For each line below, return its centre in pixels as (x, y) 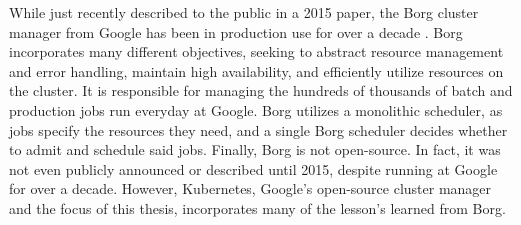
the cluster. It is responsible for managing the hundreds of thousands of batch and (261, 90)
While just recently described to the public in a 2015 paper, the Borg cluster (244, 12)
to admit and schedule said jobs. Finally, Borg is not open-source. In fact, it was (255, 149)
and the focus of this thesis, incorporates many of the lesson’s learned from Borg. (257, 207)
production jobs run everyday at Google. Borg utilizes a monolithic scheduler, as (256, 109)
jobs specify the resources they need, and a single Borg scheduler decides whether (258, 129)
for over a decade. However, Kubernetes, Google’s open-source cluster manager (250, 188)
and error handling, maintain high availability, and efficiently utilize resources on (256, 70)
